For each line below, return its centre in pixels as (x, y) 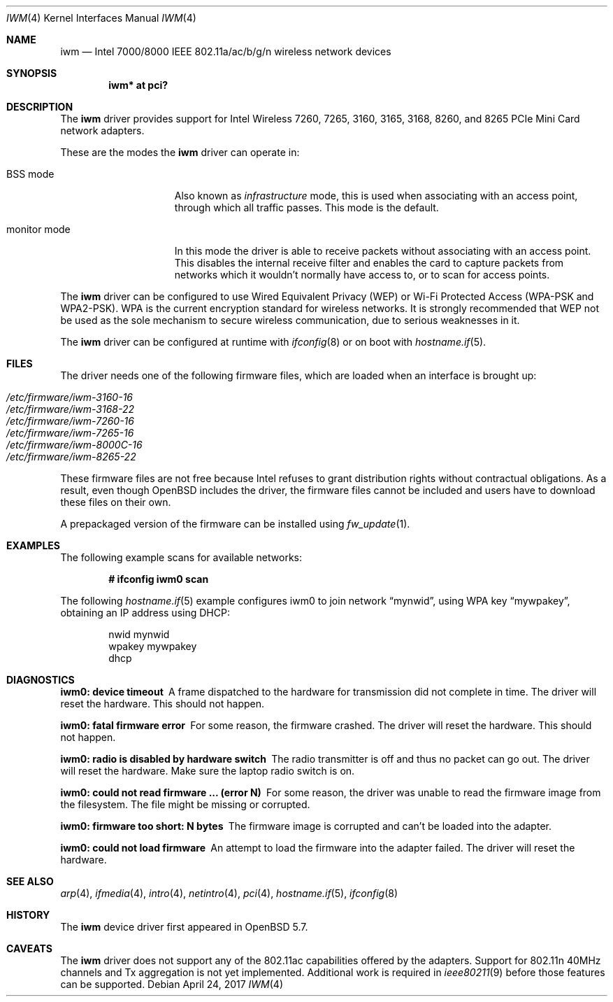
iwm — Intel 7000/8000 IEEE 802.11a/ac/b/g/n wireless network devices (226, 51)
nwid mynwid (139, 634)
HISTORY (28, 915)
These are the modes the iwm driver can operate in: (180, 152)
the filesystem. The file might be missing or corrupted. (185, 804)
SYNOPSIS (32, 73)
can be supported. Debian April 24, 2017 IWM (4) (172, 984)
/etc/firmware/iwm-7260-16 (70, 421)
